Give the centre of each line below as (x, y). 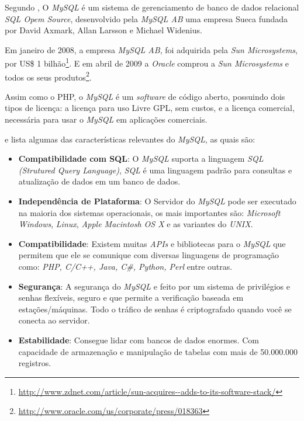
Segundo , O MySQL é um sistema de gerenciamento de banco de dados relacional (152, 7)
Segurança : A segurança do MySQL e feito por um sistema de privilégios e (154, 286)
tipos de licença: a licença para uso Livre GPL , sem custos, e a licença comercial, (150, 108)
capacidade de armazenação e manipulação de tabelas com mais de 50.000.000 (158, 351)
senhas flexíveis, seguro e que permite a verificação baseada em (131, 298)
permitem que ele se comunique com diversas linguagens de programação (149, 255)
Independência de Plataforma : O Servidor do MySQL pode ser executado (157, 201)
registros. (35, 363)
